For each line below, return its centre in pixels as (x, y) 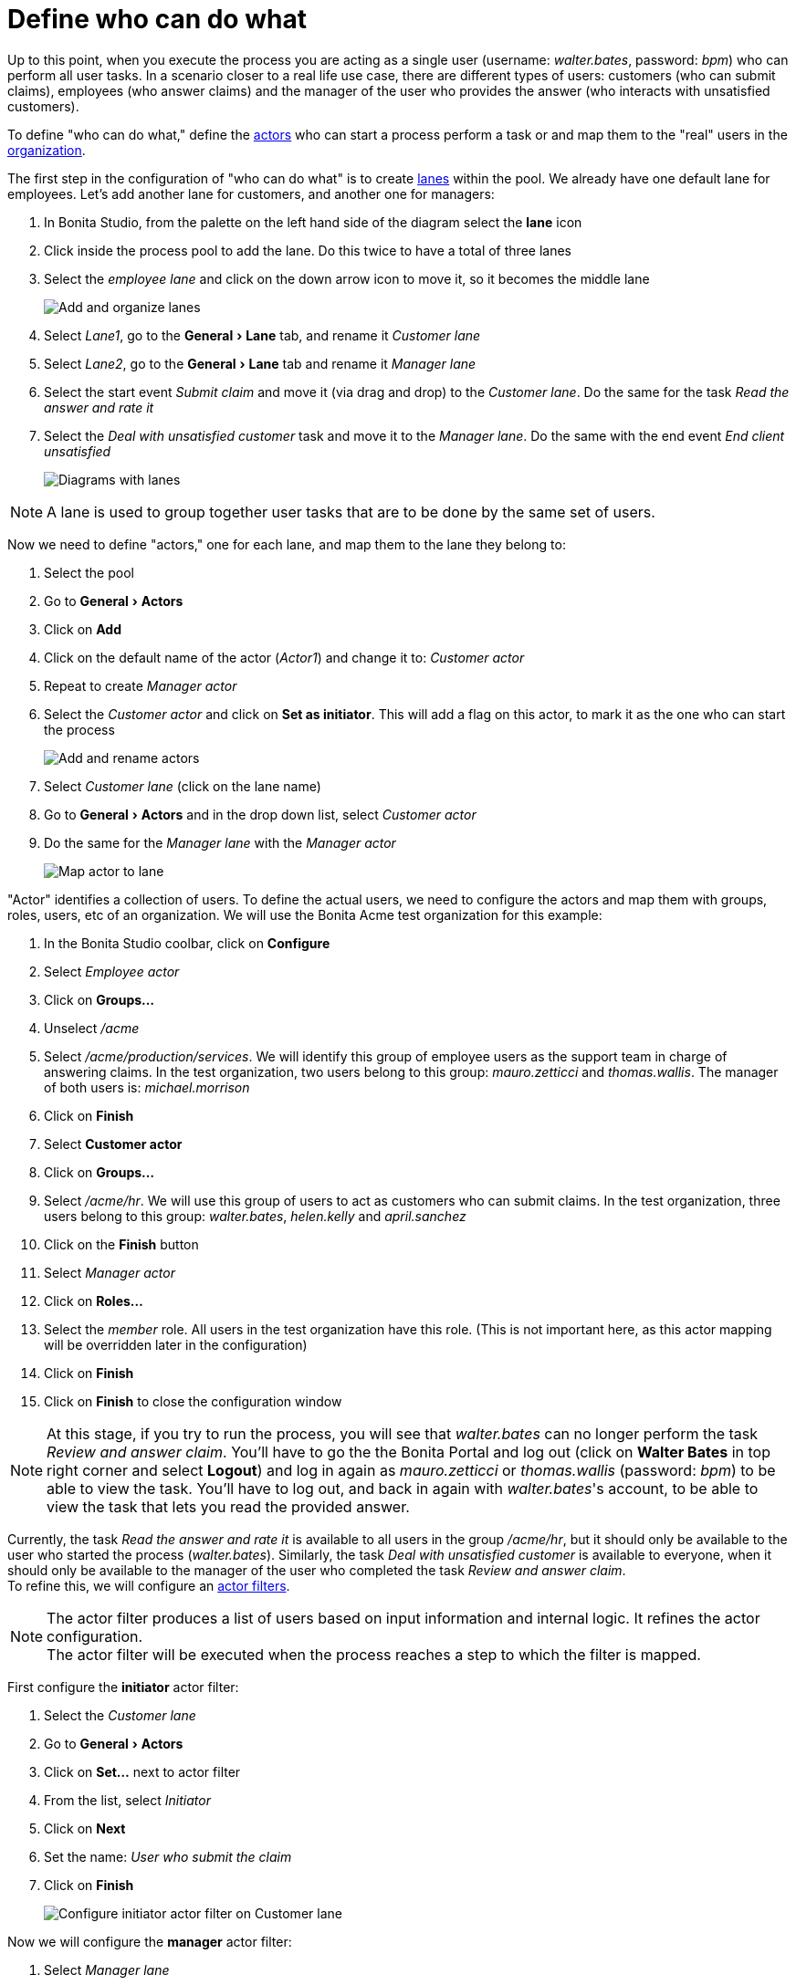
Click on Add (83, 629)
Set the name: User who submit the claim (168, 1856)
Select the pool (89, 572)
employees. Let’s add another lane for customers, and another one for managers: (251, 193)
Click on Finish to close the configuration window (193, 1401)
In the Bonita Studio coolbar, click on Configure (187, 943)
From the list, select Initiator (127, 1800)
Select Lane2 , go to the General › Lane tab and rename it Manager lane (260, 363)
